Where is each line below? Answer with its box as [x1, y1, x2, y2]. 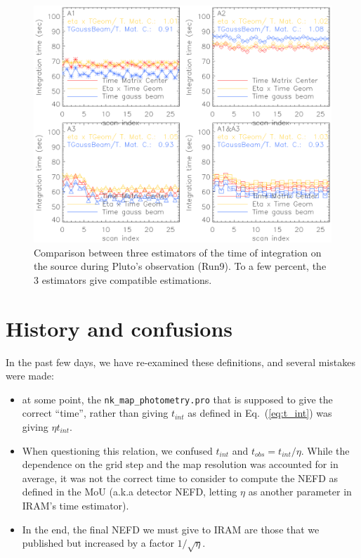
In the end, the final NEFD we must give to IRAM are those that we [22, 521, 320, 536]
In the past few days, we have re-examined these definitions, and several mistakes [6, 354, 355, 369]
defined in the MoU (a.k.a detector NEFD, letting [22, 484, 237, 499]
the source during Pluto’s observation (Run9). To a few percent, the [34, 259, 327, 273]
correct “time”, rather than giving [22, 405, 169, 420]
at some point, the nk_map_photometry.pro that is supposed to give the [22, 391, 333, 406]
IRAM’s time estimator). [22, 498, 129, 512]
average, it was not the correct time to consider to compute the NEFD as [22, 470, 339, 485]
